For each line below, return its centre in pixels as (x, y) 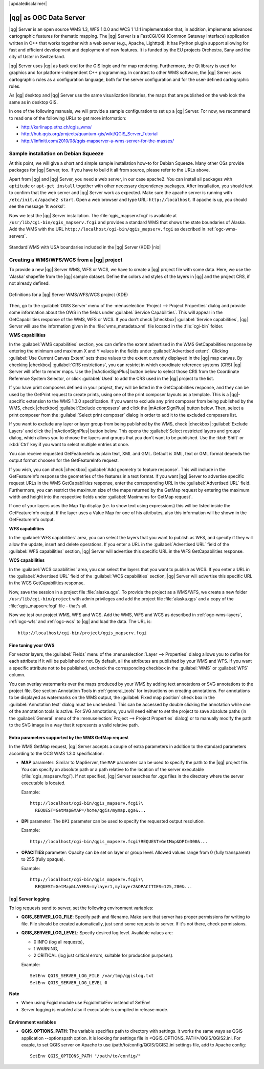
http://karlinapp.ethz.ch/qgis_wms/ (56, 127)
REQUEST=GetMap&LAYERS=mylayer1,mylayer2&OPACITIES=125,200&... (114, 886)
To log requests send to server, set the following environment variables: (81, 908)
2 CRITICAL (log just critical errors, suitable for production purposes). (103, 955)
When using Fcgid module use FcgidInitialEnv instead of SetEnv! (86, 1003)
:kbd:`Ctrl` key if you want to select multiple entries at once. (69, 445)
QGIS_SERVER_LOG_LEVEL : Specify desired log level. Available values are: (97, 933)
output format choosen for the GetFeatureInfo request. (64, 460)
